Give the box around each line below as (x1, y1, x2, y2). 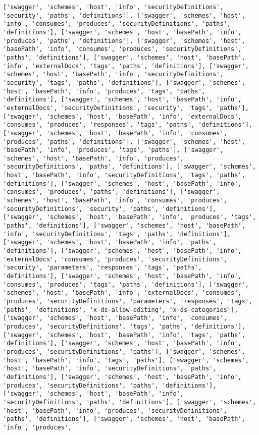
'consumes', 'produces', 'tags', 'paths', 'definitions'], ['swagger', (3, 281, 249, 288)
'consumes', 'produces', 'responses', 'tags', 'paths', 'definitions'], (3, 121, 252, 129)
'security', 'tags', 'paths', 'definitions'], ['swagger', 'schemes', (3, 79, 245, 86)
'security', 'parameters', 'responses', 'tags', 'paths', (3, 264, 202, 271)
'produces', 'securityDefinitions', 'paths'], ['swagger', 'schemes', (3, 348, 245, 355)
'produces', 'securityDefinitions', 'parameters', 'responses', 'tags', (3, 297, 252, 305)
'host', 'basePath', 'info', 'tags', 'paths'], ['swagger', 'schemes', (3, 356, 249, 364)
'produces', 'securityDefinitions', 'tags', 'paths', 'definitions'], (3, 322, 245, 330)
